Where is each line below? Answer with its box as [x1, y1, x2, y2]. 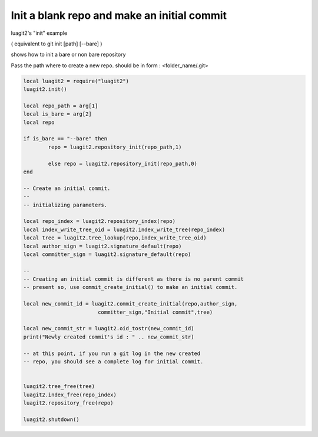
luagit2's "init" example [11, 29, 68, 37]
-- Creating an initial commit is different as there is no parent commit [23, 276, 244, 282]
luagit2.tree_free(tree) [23, 383, 95, 390]
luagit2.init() [23, 86, 67, 93]
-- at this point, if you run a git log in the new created [23, 350, 201, 357]
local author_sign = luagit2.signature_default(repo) [23, 242, 182, 249]
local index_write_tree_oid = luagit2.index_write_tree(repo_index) [23, 226, 226, 233]
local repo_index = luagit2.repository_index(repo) [23, 218, 176, 225]
